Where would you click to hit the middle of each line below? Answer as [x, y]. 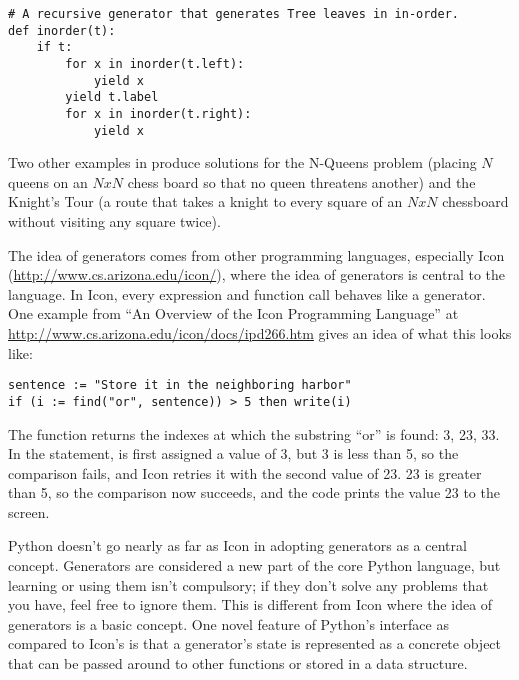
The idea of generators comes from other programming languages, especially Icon [256, 254]
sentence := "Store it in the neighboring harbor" [180, 385]
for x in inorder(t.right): [158, 113]
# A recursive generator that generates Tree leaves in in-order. [234, 14]
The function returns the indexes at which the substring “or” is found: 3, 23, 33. [254, 433]
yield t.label [112, 97]
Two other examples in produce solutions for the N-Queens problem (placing [242, 162]
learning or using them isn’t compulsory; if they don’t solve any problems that [248, 584]
